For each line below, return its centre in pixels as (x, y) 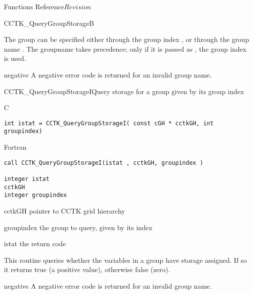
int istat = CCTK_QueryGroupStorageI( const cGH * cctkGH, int (109, 123)
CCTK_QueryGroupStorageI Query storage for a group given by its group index (124, 91)
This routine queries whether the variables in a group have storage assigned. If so (126, 260)
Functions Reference (34, 6)
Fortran (15, 147)
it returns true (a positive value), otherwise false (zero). (87, 269)
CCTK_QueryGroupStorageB (49, 23)
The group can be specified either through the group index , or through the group (126, 39)
